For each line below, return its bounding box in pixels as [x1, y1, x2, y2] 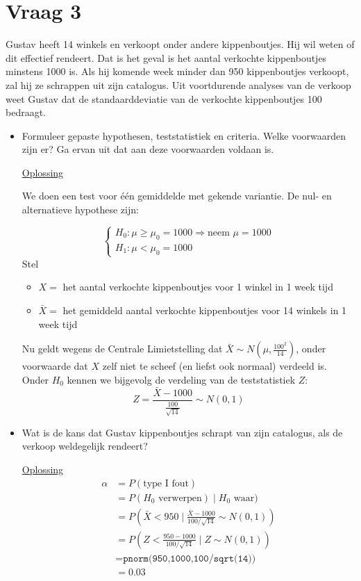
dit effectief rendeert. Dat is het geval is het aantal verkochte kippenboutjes [6, 50, 327, 65]
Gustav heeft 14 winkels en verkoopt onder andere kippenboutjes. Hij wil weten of [6, 37, 355, 51]
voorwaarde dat [22, 359, 88, 373]
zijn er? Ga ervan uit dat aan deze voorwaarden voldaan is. [22, 142, 274, 156]
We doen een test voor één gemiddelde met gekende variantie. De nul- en [22, 188, 332, 203]
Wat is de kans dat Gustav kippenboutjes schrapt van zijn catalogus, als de [22, 425, 343, 439]
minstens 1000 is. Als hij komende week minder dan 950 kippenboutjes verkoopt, [6, 64, 349, 79]
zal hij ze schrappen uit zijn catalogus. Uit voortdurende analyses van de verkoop [6, 77, 351, 92]
